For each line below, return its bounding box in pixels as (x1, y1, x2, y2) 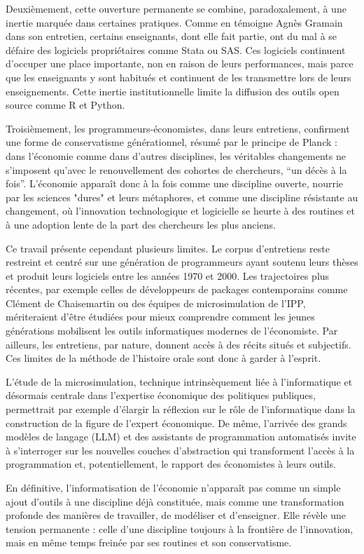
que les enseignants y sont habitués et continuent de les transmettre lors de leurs (6, 69, 351, 84)
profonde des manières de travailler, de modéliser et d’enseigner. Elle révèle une (6, 508, 346, 522)
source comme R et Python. (6, 97, 125, 112)
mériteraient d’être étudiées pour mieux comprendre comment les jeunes (6, 309, 315, 324)
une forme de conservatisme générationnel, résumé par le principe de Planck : (6, 135, 337, 149)
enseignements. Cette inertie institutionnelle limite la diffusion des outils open (6, 83, 339, 98)
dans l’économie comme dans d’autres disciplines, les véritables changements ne (6, 148, 346, 163)
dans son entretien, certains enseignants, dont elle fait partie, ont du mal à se (6, 29, 337, 43)
